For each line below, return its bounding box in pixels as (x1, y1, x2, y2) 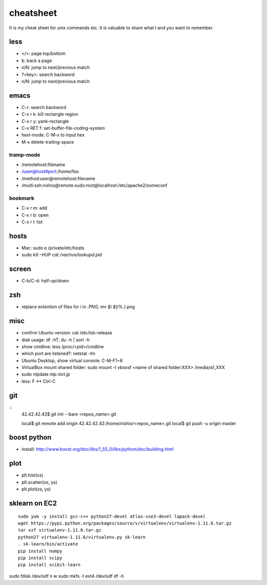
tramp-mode (9, 151, 41, 158)
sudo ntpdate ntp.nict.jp (21, 372, 70, 377)
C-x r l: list (21, 219, 43, 225)
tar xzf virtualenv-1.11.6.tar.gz (18, 528, 101, 533)
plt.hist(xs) (21, 472, 44, 478)
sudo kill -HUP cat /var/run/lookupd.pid (21, 252, 102, 258)
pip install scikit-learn (18, 562, 81, 568)
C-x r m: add (21, 205, 47, 211)
